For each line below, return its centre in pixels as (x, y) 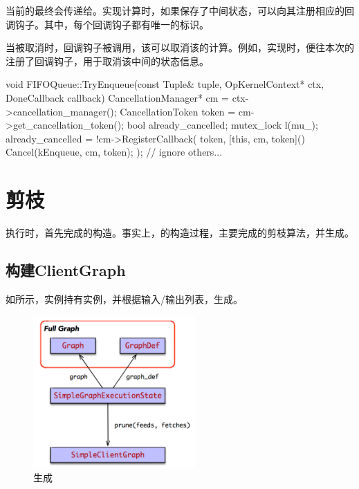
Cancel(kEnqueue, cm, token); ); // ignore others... (114, 152)
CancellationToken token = (178, 111)
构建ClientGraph (66, 270)
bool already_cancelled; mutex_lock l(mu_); (222, 125)
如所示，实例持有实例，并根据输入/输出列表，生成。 (124, 298)
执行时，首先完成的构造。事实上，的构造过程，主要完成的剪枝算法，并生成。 (180, 233)
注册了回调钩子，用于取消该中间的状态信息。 (107, 61)
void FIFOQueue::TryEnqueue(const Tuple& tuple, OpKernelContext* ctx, (165, 84)
